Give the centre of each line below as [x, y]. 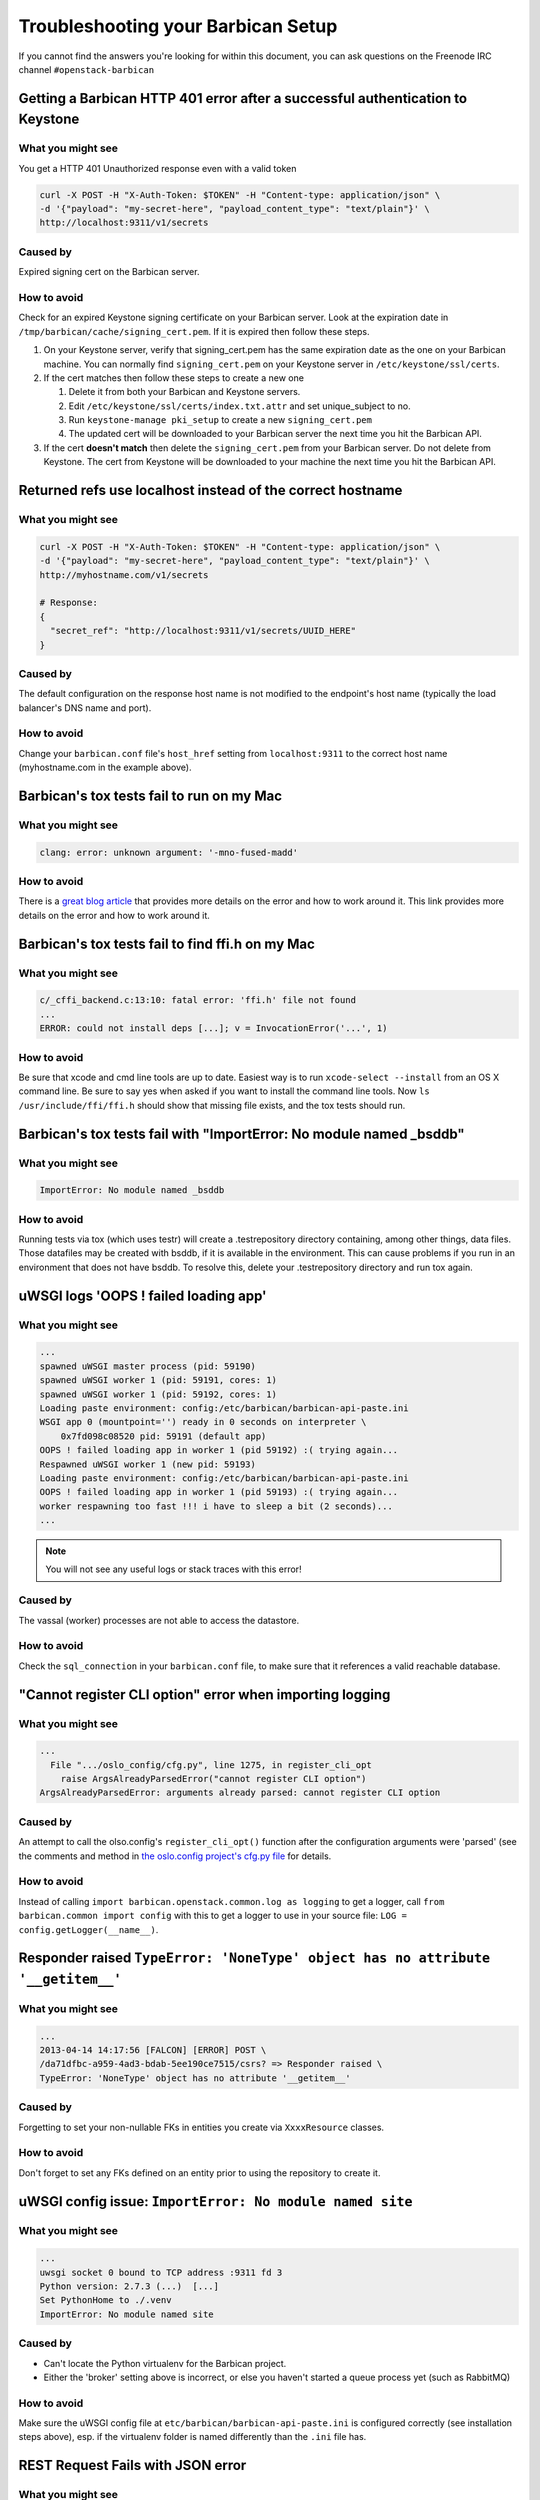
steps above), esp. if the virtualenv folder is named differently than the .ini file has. [192, 2437]
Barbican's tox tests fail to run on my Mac [150, 796]
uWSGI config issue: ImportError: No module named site [215, 2201]
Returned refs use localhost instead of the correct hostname [210, 490]
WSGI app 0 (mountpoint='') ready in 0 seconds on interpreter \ [203, 1422]
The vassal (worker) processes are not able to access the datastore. [159, 1620]
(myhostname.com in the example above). [105, 767]
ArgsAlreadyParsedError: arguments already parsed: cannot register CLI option [240, 1793]
